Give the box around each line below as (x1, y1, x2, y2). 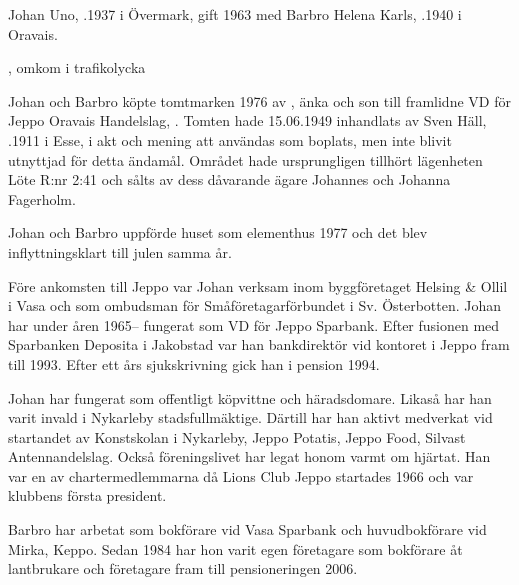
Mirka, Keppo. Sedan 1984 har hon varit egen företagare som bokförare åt (8, 538, 463, 559)
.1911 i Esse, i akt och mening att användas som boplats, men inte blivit (8, 129, 452, 150)
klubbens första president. (8, 485, 167, 506)
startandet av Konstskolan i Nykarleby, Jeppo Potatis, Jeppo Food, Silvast (8, 426, 466, 447)
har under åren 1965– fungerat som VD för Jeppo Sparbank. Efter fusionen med (8, 314, 500, 335)
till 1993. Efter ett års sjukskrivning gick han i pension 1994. (8, 353, 380, 374)
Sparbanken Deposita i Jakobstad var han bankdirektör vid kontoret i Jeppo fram (8, 334, 510, 355)
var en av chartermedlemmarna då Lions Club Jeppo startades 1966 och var (8, 465, 474, 486)
